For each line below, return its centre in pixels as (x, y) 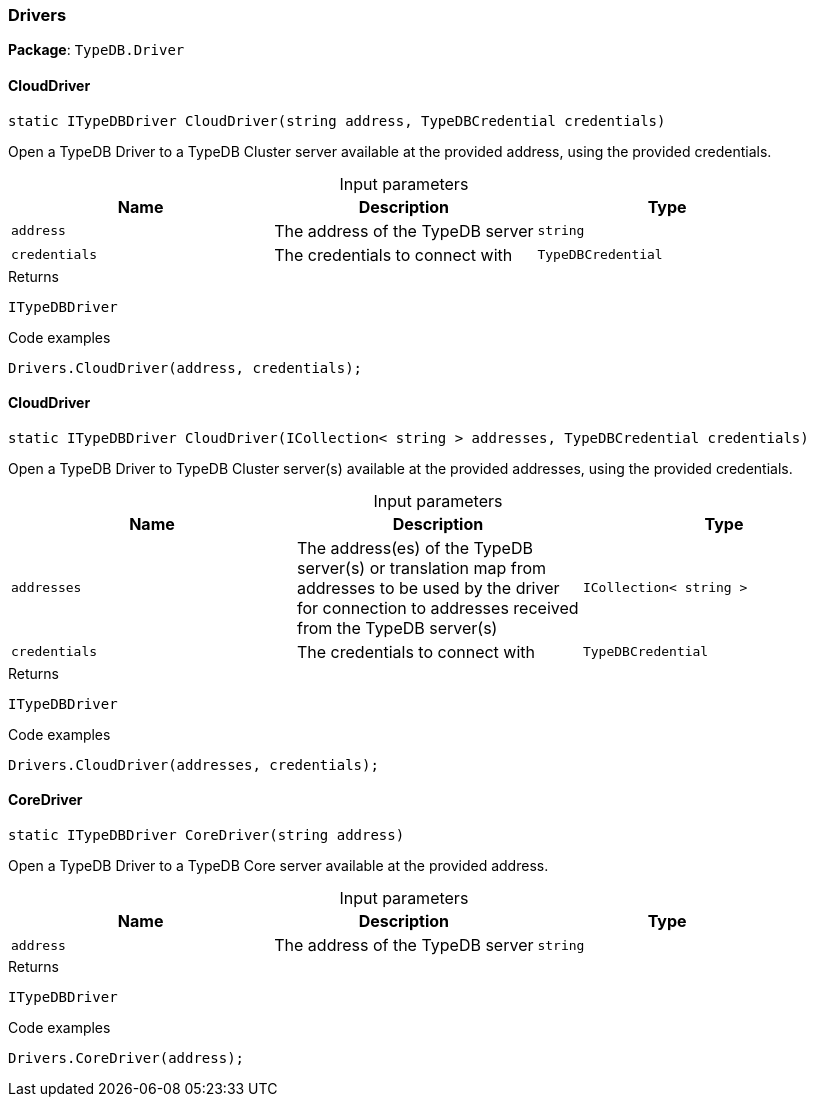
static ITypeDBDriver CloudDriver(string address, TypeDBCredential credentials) (337, 120)
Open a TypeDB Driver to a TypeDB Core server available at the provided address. (278, 866)
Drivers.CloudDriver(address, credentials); (185, 367)
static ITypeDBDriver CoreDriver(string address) (206, 835)
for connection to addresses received (437, 607)
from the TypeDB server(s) (397, 627)
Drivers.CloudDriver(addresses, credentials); (193, 764)
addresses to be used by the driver (428, 587)
